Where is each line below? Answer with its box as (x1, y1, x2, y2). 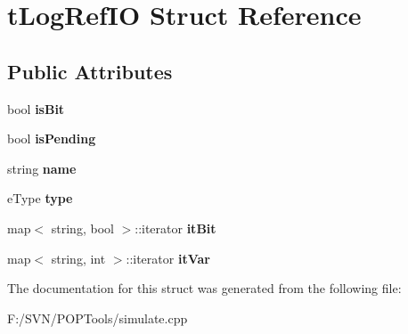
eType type (7, 189, 73, 208)
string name (7, 159, 77, 177)
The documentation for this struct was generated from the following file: (7, 279, 402, 297)
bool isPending (7, 129, 96, 148)
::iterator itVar (126, 248, 210, 267)
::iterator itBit (135, 218, 216, 237)
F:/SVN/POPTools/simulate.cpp (7, 308, 188, 327)
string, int (51, 248, 106, 267)
